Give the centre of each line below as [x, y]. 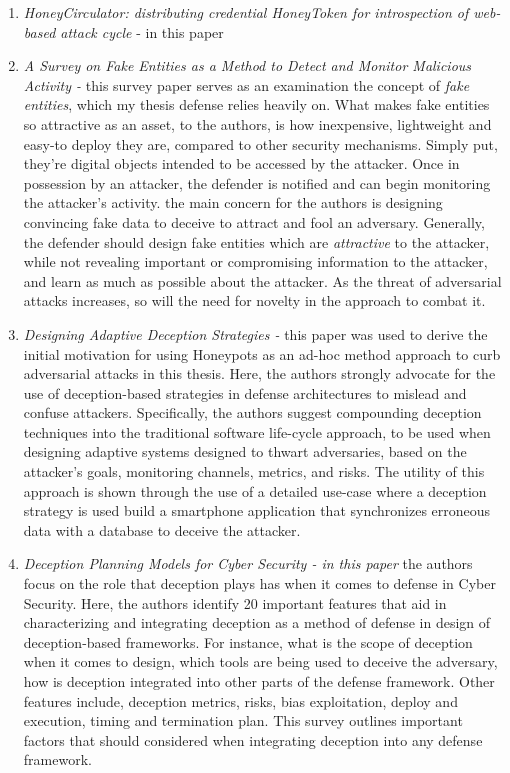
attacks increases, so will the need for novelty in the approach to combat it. [254, 300]
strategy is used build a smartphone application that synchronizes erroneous [257, 510]
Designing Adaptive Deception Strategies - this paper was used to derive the [255, 333]
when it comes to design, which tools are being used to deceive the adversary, [260, 661]
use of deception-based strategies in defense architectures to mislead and [245, 392]
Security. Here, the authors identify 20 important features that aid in [235, 602]
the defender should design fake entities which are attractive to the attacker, [256, 241]
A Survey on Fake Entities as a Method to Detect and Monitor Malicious [247, 65]
